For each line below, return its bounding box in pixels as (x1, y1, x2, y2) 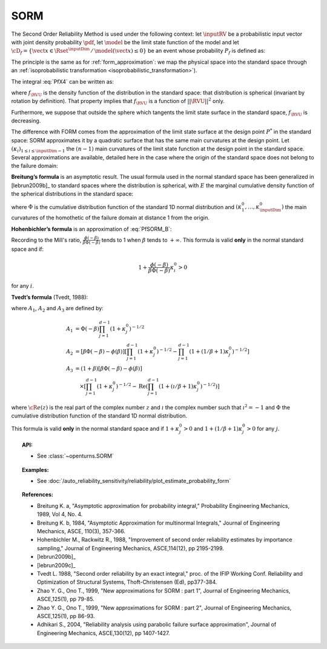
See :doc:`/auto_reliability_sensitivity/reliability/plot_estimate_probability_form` (37, 478, 231, 485)
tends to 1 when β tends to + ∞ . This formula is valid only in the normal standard (101, 236, 304, 244)
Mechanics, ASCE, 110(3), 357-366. (37, 528, 126, 535)
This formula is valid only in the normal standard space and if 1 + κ (11, 425, 180, 433)
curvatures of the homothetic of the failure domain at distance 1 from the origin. (11, 214, 210, 221)
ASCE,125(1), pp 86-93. (37, 612, 95, 619)
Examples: (22, 466, 49, 473)
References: (22, 491, 54, 498)
